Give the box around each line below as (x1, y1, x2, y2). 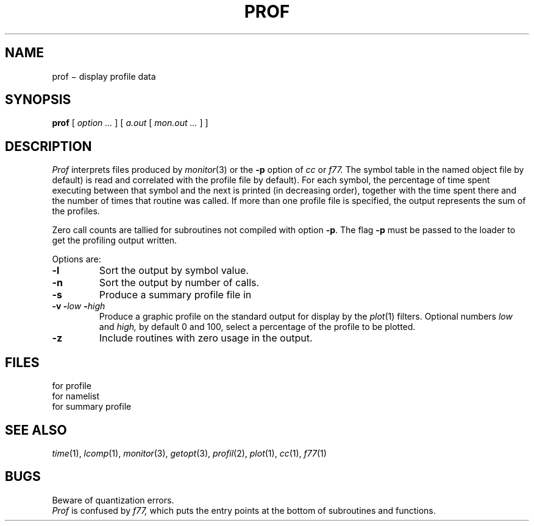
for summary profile (52, 401, 132, 412)
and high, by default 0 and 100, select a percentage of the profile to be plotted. (99, 321, 416, 332)
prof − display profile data (52, 71, 156, 82)
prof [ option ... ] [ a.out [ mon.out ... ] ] (52, 117, 208, 128)
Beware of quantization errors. (52, 494, 174, 505)
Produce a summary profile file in (99, 289, 252, 301)
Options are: (52, 254, 101, 265)
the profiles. (52, 206, 100, 217)
